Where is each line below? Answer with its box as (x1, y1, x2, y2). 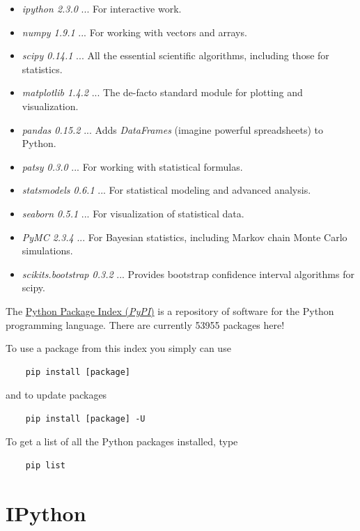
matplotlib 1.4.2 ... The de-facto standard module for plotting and (22, 85, 303, 100)
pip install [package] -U (25, 413, 146, 424)
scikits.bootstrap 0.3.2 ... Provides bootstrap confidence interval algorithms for (22, 266, 354, 281)
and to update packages (6, 387, 107, 402)
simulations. (22, 243, 73, 258)
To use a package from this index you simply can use (6, 341, 231, 355)
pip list (25, 461, 65, 471)
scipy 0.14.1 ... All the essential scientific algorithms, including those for (22, 48, 329, 63)
